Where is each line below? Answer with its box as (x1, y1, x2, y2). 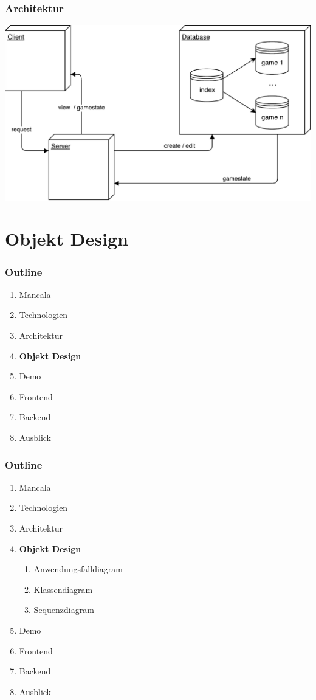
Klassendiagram (33, 583, 93, 595)
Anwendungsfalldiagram (33, 563, 123, 575)
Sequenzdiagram (33, 603, 94, 616)
